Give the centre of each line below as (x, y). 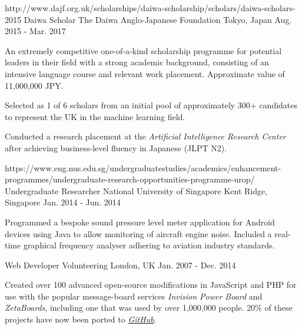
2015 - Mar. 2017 (35, 31)
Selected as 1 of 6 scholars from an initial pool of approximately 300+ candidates (151, 105)
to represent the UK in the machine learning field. (95, 116)
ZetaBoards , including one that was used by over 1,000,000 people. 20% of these (149, 308)
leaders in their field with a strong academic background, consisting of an (137, 62)
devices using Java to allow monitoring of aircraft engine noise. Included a (138, 233)
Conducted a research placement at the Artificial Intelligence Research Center (145, 136)
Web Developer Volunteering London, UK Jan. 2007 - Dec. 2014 (120, 265)
